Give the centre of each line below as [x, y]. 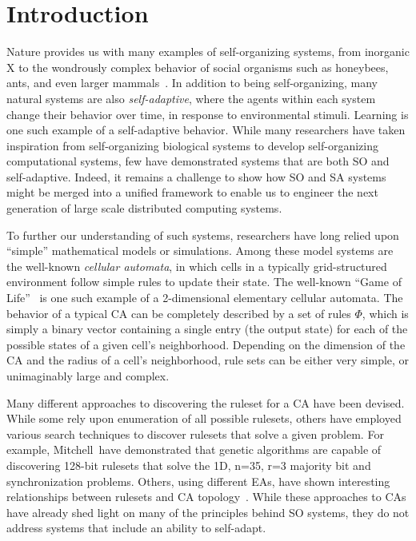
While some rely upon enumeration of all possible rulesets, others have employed [204, 418]
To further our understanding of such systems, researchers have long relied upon [203, 235]
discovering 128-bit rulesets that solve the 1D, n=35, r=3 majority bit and [189, 465]
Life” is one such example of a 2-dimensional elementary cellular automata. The [205, 298]
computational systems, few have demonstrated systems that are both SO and [198, 161]
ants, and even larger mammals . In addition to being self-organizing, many [192, 83]
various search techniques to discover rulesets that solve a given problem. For [195, 434]
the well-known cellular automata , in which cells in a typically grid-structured [197, 266]
